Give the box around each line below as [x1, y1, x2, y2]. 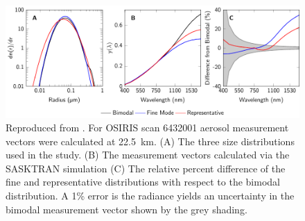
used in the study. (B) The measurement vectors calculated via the [6, 147, 290, 162]
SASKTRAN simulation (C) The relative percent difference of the [6, 161, 286, 175]
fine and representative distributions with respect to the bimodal [6, 174, 280, 189]
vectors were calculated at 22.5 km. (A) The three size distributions [6, 133, 295, 148]
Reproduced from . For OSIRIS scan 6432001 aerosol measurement [6, 120, 289, 135]
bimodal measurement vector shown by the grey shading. [6, 202, 247, 216]
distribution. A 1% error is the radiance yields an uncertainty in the [6, 188, 295, 203]
